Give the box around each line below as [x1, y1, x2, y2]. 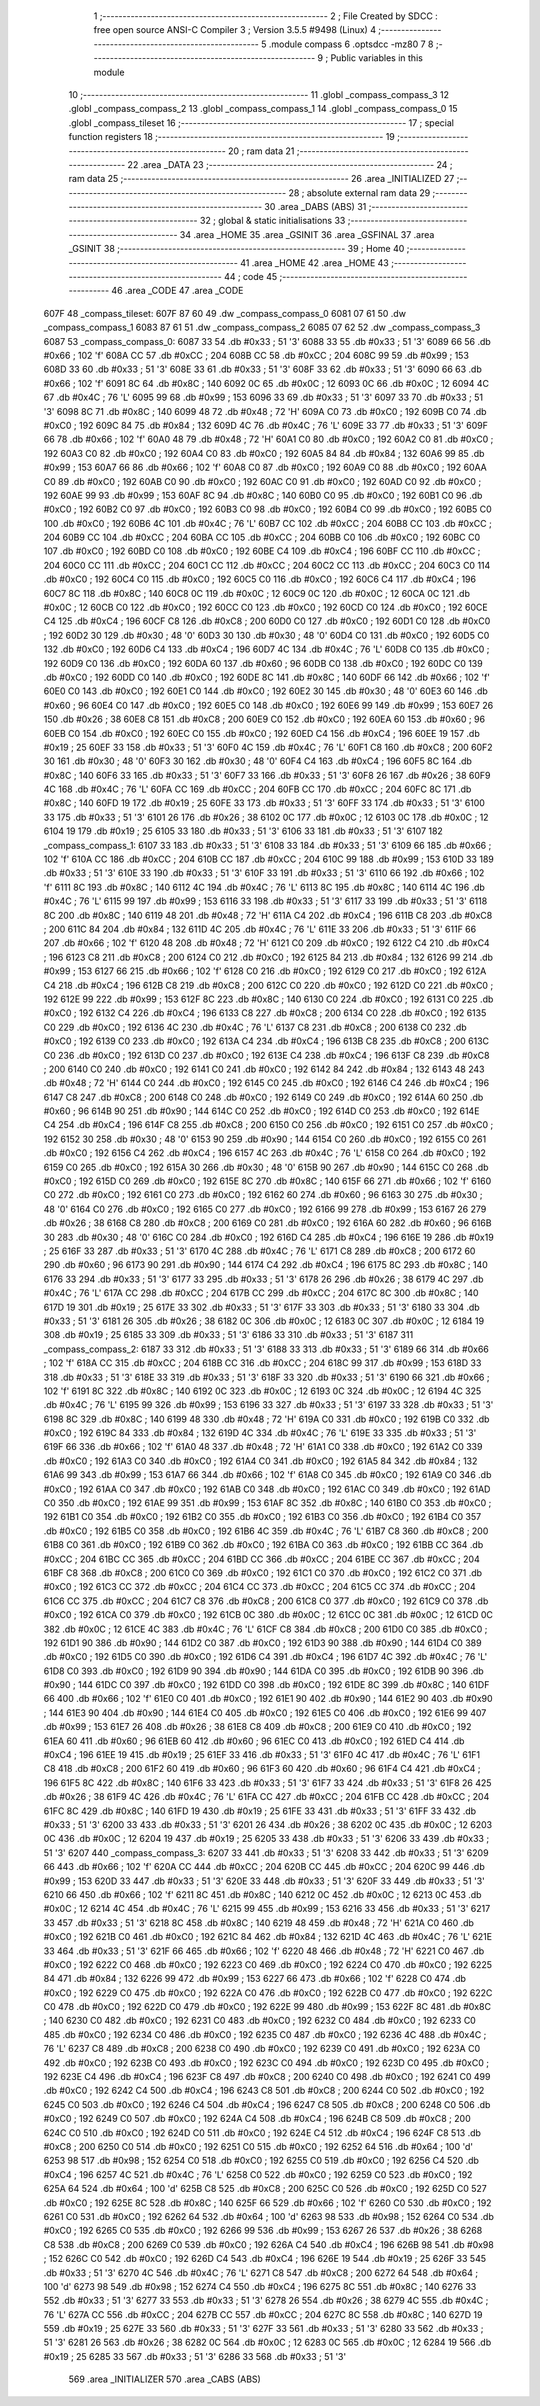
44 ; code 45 [223, 271, 278, 283]
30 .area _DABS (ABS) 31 [264, 201, 367, 213]
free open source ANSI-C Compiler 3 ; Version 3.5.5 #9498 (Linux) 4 [93, 24, 377, 36]
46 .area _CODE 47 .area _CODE [111, 285, 244, 297]
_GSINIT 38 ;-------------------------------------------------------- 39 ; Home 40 [68, 243, 405, 255]
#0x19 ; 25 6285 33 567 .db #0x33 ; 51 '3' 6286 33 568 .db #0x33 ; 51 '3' [43, 2350, 347, 2362]
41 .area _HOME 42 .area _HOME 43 [240, 256, 389, 269]
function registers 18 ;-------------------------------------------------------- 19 [68, 131, 395, 143]
